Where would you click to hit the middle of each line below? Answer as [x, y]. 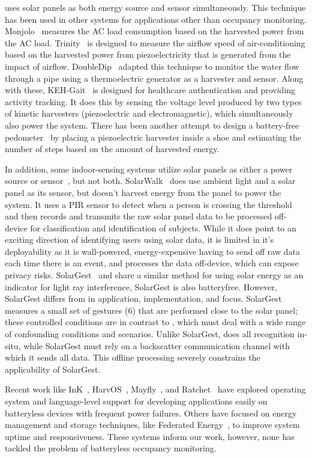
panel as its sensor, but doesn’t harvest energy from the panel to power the [143, 192]
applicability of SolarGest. [53, 369]
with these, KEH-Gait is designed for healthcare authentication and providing [150, 90]
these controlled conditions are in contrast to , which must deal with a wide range [155, 322]
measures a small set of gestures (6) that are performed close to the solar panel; [151, 310]
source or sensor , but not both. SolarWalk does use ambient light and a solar [150, 181]
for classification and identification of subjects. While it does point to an [163, 227]
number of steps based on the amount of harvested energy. [112, 149]
